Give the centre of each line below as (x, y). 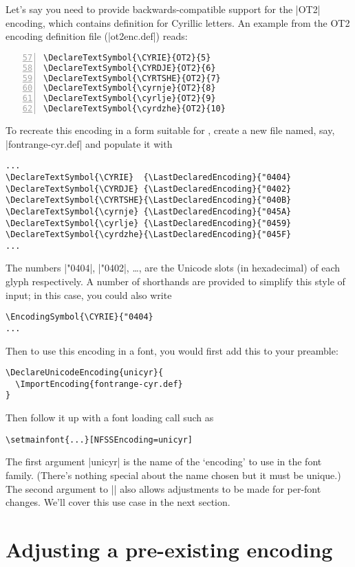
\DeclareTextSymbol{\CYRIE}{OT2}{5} (127, 57)
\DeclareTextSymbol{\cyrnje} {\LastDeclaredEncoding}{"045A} (149, 211)
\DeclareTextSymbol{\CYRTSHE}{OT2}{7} (132, 78)
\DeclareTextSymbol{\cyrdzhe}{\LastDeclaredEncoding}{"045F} (149, 235)
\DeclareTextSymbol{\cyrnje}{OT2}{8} (130, 88)
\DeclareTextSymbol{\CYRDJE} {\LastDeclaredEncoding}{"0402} (149, 189)
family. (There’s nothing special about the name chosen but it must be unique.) (173, 475)
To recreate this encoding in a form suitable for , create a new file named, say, (170, 130)
